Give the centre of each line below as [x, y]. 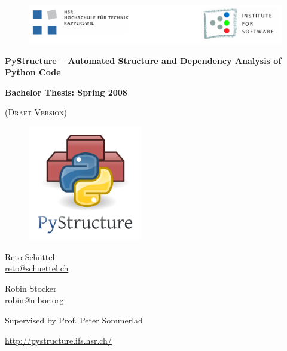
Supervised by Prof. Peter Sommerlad [74, 320]
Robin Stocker [31, 288]
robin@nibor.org [34, 300]
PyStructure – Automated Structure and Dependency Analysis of [143, 60]
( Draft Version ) [36, 112]
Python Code [33, 72]
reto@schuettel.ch [37, 268]
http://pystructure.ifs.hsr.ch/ [58, 340]
